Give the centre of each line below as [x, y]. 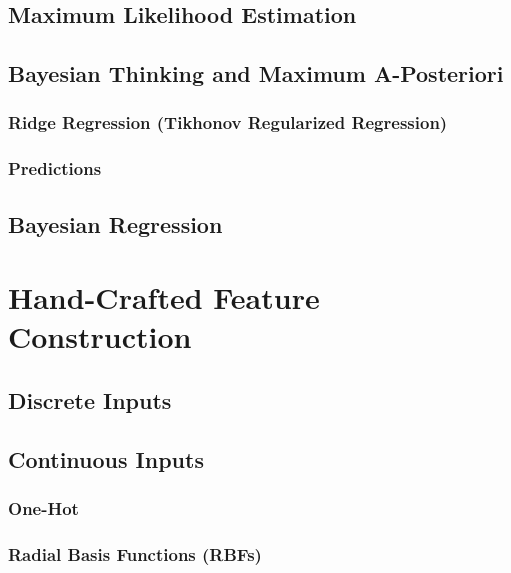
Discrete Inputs [90, 399]
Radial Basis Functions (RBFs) [135, 553]
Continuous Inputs [106, 458]
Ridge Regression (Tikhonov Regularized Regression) [228, 122]
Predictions [55, 168]
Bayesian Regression [115, 223]
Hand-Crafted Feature [164, 297]
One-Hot [43, 508]
